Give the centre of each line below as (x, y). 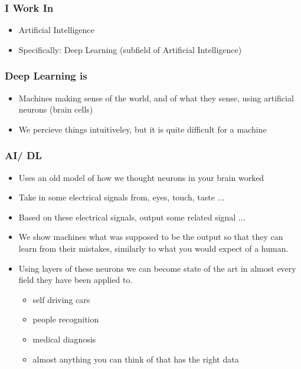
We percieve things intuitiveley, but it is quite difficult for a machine (143, 129)
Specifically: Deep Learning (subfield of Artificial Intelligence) (130, 49)
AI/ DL (23, 155)
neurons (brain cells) (56, 109)
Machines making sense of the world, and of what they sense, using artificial (156, 98)
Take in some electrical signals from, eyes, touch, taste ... (122, 197)
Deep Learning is (46, 76)
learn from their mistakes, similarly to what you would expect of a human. (153, 248)
